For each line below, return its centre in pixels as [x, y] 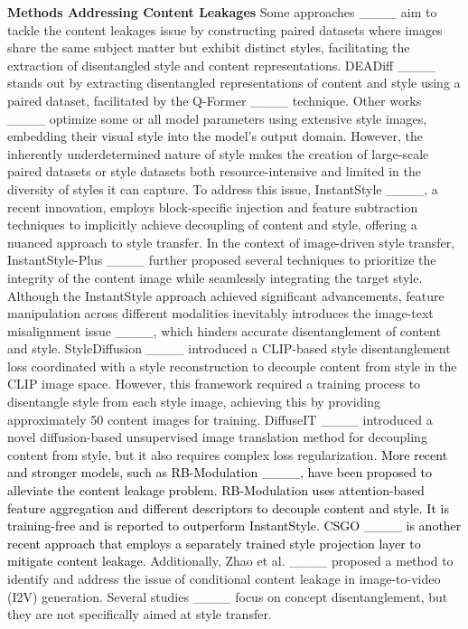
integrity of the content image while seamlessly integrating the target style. [215, 277]
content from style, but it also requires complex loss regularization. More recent [228, 454]
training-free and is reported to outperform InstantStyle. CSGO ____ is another [234, 526]
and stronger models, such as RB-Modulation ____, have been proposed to [220, 472]
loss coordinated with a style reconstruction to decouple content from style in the [232, 366]
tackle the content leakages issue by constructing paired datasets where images [225, 29]
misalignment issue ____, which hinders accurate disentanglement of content [224, 330]
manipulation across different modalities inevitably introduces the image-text [220, 313]
